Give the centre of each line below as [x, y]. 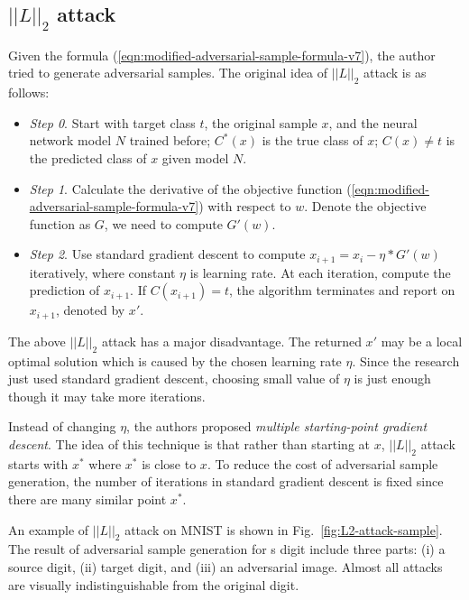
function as [60, 223]
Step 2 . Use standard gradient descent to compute [167, 254]
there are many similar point [87, 498]
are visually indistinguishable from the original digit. [154, 584]
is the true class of [313, 140]
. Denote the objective [365, 206]
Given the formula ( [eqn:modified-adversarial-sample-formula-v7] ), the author [222, 55]
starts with [38, 463]
